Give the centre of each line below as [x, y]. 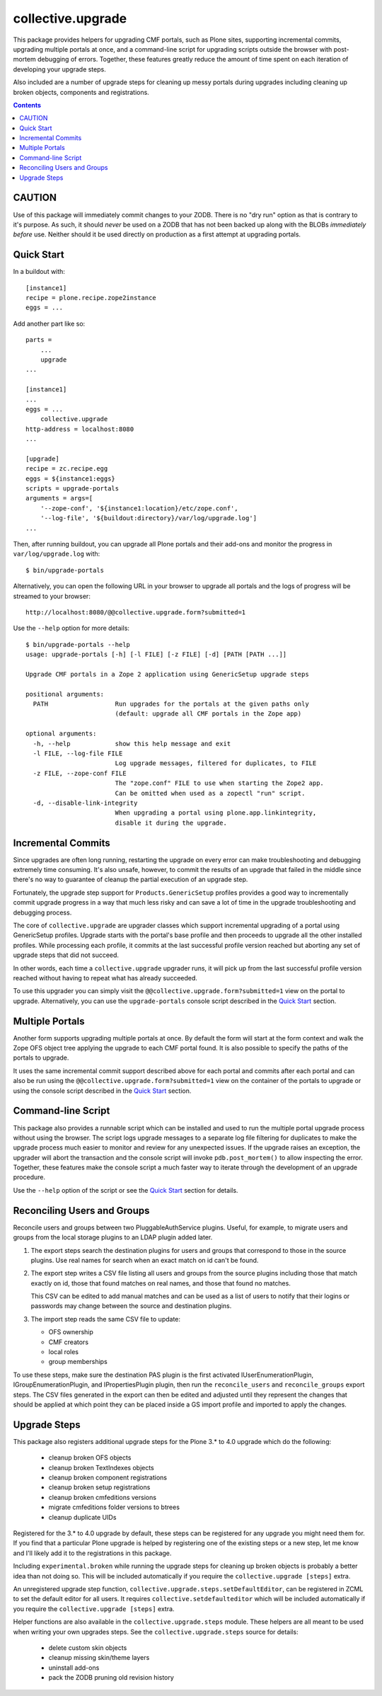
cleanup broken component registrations [108, 1478]
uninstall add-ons [74, 1668]
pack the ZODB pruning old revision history [111, 1678]
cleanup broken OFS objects [90, 1457]
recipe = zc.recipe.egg [67, 469]
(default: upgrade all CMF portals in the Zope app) [208, 714]
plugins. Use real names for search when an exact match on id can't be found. [145, 1260]
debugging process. [42, 912]
